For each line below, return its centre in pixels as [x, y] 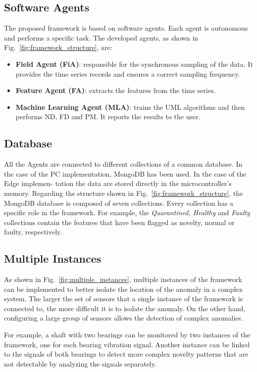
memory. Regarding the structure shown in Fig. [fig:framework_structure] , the [124, 193]
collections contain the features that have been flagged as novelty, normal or [119, 222]
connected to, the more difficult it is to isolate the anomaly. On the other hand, [125, 308]
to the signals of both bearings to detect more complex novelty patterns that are [126, 354]
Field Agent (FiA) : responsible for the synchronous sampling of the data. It [134, 64]
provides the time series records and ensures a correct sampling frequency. [128, 73]
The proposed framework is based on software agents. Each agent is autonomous [126, 28]
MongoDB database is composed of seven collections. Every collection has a [119, 203]
